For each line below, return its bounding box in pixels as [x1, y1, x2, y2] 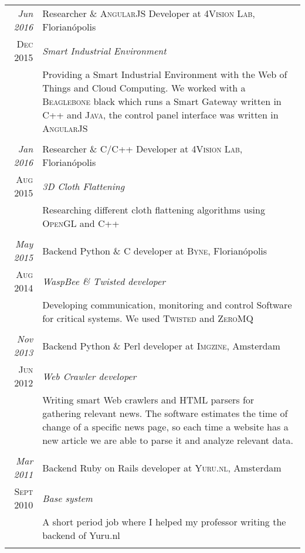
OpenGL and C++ [42, 216, 120, 230]
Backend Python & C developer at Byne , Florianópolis [42, 243, 267, 257]
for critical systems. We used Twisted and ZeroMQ [42, 311, 253, 325]
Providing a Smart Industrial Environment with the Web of [42, 67, 287, 81]
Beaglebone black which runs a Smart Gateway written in [42, 94, 282, 108]
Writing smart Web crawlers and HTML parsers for [42, 393, 255, 406]
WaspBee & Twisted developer [42, 274, 166, 288]
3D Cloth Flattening [42, 179, 125, 193]
